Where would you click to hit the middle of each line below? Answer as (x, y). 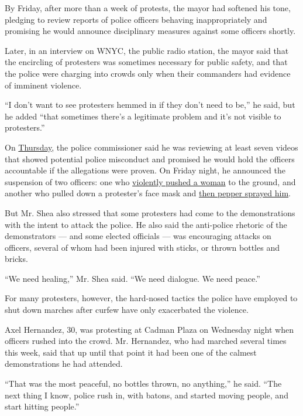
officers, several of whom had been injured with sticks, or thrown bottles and (142, 247)
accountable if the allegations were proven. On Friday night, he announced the (145, 170)
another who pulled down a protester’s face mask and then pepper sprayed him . (148, 193)
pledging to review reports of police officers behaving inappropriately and (136, 19)
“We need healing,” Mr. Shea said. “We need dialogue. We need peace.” (132, 278)
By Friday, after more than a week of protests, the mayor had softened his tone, (148, 8)
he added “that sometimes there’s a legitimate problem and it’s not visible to (143, 116)
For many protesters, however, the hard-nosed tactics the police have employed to (151, 298)
